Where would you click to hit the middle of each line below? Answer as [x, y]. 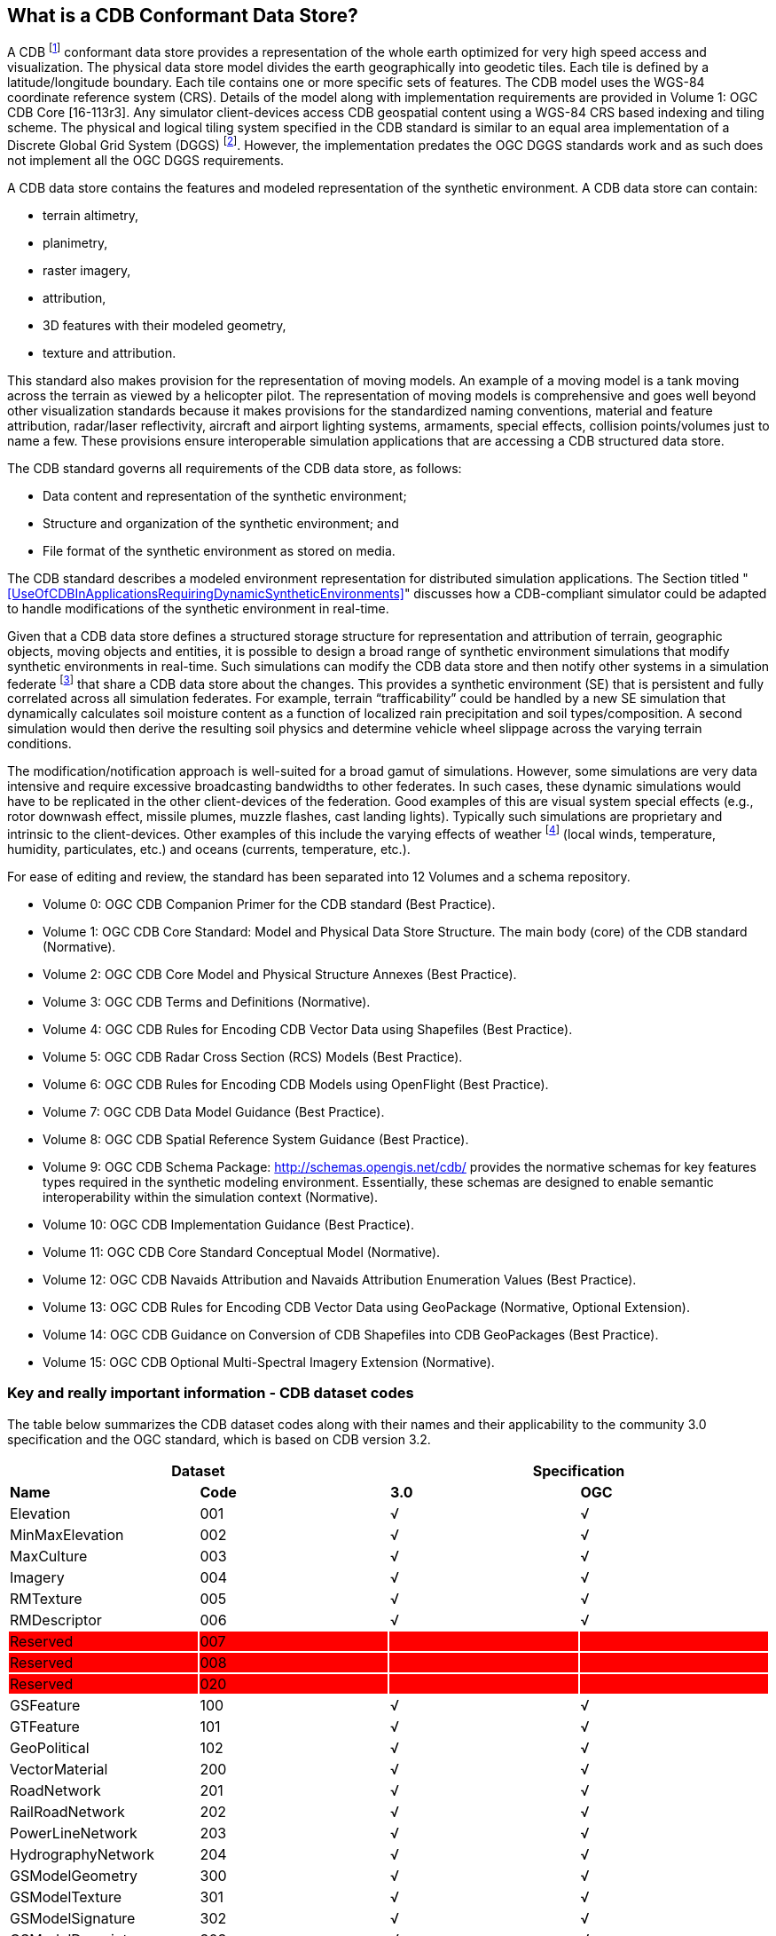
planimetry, [75, 242]
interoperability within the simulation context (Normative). [211, 1197]
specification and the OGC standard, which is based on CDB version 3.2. [219, 1439]
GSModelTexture [66, 1896]
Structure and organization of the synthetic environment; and [221, 523]
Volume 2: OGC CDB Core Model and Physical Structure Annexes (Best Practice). [280, 975]
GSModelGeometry [74, 1875]
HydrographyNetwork [82, 1854]
